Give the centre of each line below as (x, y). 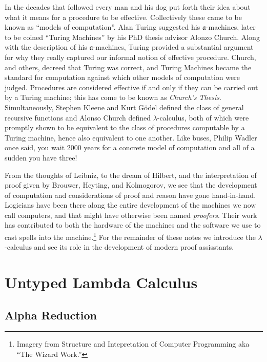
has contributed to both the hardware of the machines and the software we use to (133, 225)
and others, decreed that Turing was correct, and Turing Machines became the (128, 67)
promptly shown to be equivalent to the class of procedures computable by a (125, 127)
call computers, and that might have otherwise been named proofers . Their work (131, 215)
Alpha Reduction (51, 315)
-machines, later (231, 27)
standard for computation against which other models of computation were (122, 77)
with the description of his (46, 47)
